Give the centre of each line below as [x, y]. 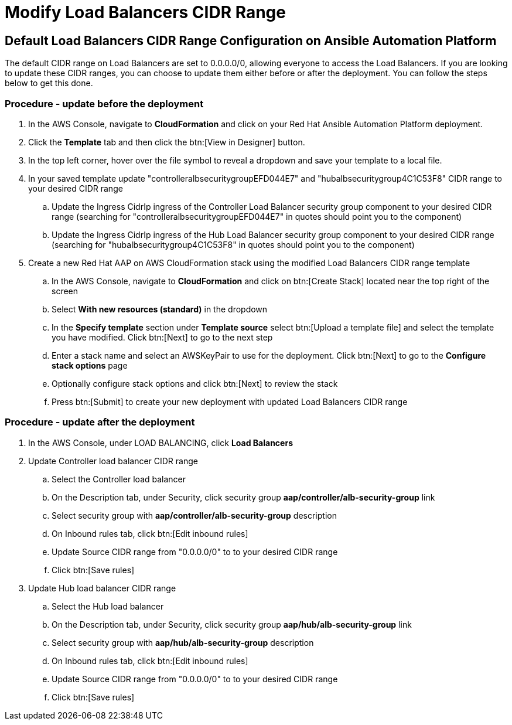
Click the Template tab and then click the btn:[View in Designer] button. [167, 142]
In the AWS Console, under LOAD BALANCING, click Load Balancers [161, 443]
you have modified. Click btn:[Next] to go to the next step [162, 337]
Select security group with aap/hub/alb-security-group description [183, 642]
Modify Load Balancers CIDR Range [145, 12]
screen [65, 291]
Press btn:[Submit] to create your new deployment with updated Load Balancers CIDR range [230, 401]
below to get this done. [49, 83]
